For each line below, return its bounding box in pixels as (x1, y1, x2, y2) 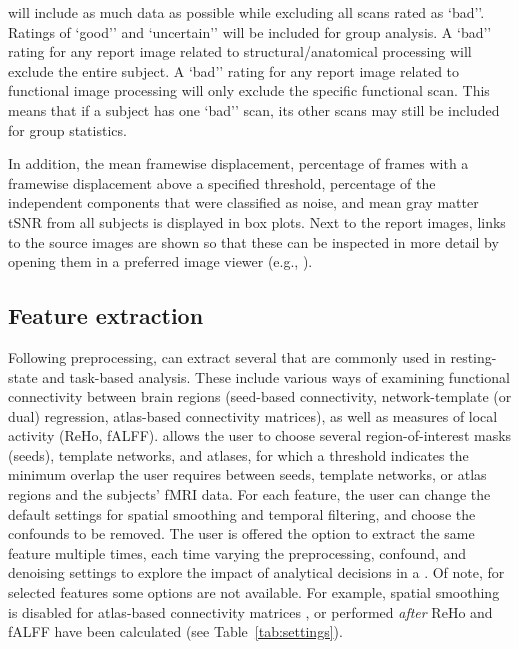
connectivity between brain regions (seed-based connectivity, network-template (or (8, 386, 512, 407)
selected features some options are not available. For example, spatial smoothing (8, 582, 500, 603)
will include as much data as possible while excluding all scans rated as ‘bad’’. (8, 2, 485, 22)
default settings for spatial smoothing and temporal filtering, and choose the (8, 503, 476, 524)
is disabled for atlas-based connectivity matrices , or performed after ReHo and (8, 601, 493, 622)
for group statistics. (8, 119, 127, 140)
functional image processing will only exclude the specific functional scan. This (8, 80, 490, 101)
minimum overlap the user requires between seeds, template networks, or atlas (8, 464, 487, 485)
